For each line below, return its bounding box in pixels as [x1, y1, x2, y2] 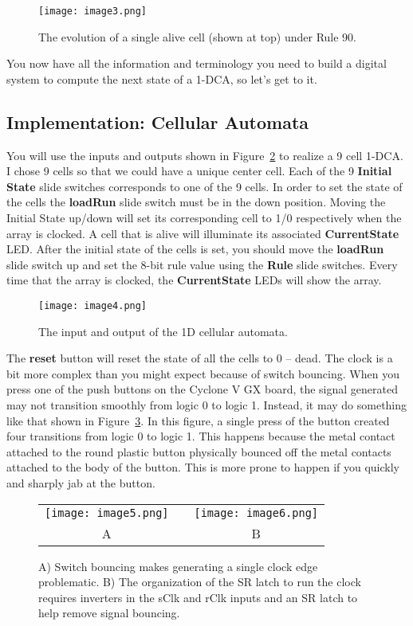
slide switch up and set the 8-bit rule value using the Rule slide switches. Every [6, 256, 398, 272]
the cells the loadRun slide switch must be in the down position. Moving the [6, 194, 386, 210]
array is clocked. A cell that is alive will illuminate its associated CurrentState [6, 225, 399, 241]
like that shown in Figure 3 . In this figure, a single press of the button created [6, 412, 390, 428]
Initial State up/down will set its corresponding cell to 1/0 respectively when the [6, 209, 402, 226]
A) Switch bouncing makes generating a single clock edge [38, 558, 318, 574]
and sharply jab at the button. [6, 474, 155, 491]
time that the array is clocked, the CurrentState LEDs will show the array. [6, 272, 382, 288]
